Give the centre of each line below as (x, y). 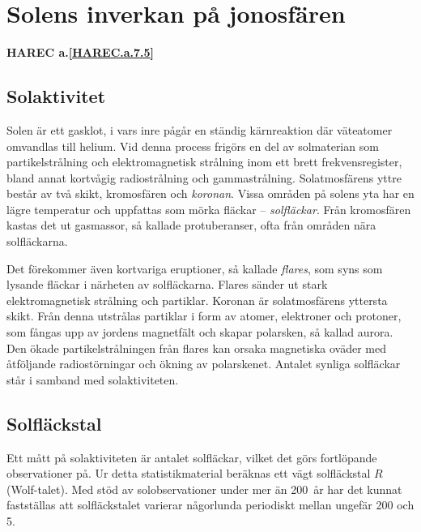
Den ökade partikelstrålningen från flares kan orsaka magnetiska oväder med (196, 348)
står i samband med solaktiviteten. (93, 379)
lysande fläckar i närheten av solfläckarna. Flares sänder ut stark (167, 284)
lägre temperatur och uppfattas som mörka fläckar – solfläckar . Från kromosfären (209, 209)
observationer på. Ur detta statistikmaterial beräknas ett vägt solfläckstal (189, 473)
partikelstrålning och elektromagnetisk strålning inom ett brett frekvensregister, (204, 162)
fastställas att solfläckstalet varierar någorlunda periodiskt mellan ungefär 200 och (210, 505)
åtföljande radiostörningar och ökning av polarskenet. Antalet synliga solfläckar (204, 364)
